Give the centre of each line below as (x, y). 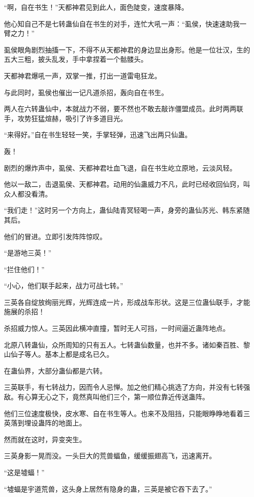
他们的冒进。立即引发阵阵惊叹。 (55, 236)
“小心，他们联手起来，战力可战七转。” (64, 286)
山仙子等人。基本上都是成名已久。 (59, 354)
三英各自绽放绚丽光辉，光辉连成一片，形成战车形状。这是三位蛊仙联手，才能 (127, 302)
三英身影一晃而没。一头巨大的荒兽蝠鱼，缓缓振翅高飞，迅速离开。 (110, 456)
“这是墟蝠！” (24, 472)
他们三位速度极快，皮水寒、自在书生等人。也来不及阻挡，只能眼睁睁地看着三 (127, 413)
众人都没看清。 (28, 193)
